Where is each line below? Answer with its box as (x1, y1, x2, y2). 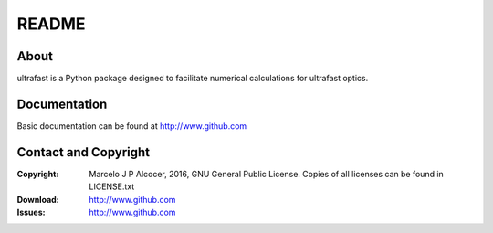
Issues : (16, 207, 46, 218)
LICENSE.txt (89, 181, 135, 192)
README (16, 14, 86, 34)
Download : (16, 194, 59, 205)
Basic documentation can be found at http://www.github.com (16, 120, 247, 132)
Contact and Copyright (16, 144, 151, 160)
